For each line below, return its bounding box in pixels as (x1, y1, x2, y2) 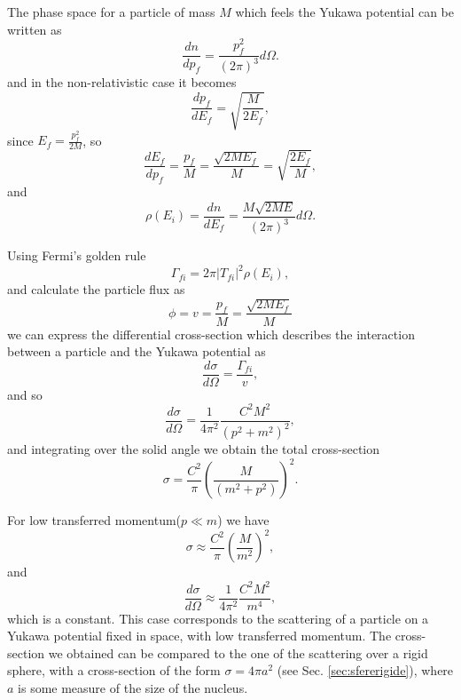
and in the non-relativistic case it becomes (7, 73, 237, 91)
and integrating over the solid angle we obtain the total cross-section (7, 440, 380, 458)
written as (7, 20, 62, 38)
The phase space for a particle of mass (7, 3, 215, 20)
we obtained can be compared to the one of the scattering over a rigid (48, 643, 428, 662)
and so (7, 385, 43, 403)
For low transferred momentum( (7, 511, 182, 529)
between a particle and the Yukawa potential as (7, 342, 266, 361)
